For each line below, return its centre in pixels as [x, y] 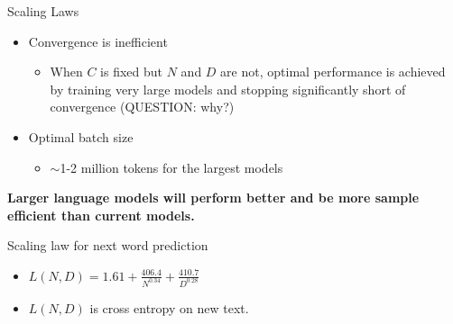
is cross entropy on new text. [169, 307]
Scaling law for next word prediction [108, 245]
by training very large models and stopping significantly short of [228, 89]
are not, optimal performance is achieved [333, 72]
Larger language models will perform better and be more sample [213, 198]
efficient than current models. [101, 215]
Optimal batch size [81, 136]
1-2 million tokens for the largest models [171, 167]
